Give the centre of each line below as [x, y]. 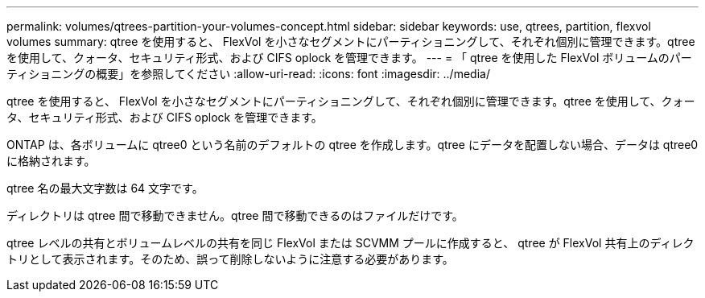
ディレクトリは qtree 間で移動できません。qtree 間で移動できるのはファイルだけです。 [235, 215]
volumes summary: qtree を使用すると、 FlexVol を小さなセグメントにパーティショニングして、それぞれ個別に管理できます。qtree [351, 41]
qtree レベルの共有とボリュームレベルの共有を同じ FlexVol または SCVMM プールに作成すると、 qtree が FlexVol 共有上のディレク [350, 243]
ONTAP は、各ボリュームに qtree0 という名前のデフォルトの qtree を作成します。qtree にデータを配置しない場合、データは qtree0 [352, 145]
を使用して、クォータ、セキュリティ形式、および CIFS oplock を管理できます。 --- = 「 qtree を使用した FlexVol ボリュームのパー [349, 58]
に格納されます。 [51, 161]
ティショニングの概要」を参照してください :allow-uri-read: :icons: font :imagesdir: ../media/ [248, 74]
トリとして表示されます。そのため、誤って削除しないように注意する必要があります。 [230, 259]
